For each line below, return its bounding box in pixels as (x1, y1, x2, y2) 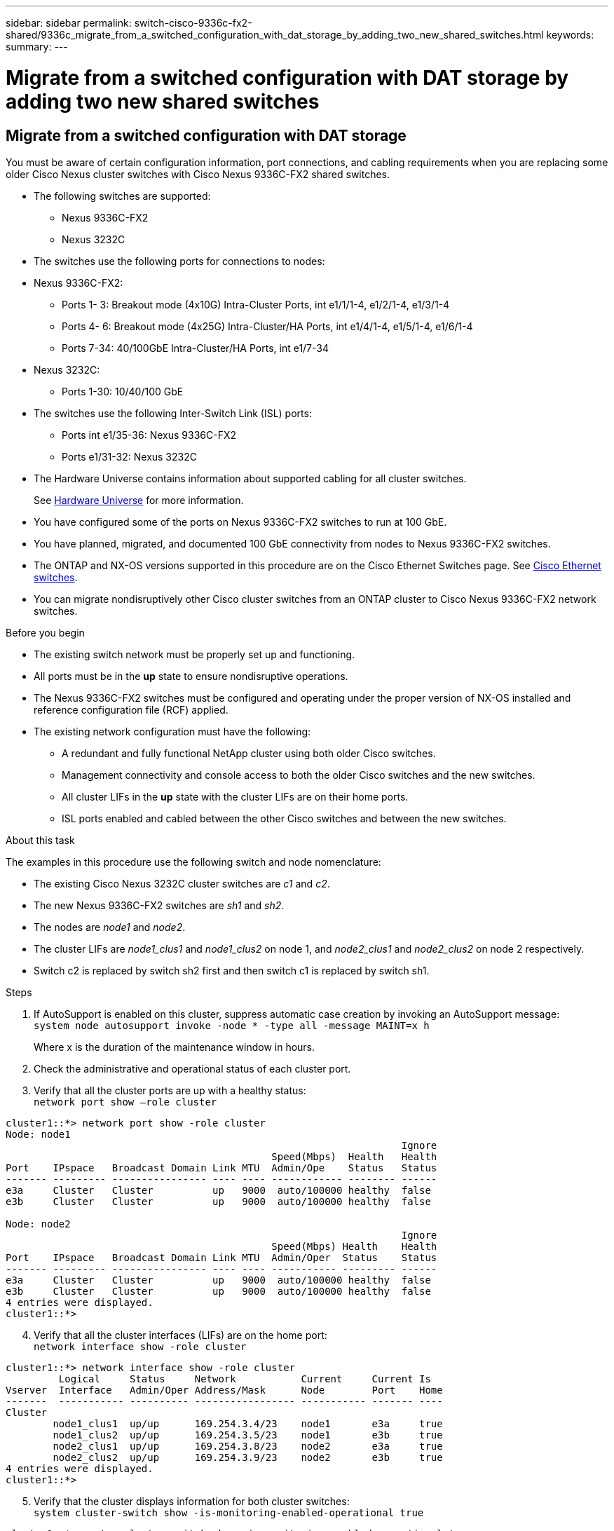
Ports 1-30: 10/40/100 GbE (62, 385, 184, 397)
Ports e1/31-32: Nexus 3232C (62, 450, 197, 463)
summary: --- (6, 41, 68, 53)
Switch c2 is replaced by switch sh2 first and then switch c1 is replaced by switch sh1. (34, 964, 430, 977)
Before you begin (6, 626, 85, 639)
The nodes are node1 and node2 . (34, 920, 186, 933)
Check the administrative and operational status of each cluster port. (34, 1062, 351, 1075)
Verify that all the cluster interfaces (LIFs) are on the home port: (34, 1328, 327, 1341)
